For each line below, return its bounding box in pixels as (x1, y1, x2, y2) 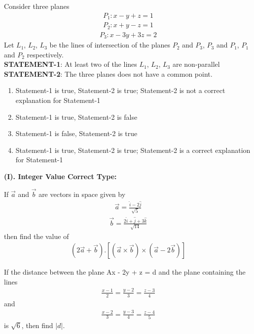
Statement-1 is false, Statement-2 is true (15, 128, 138, 139)
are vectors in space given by (38, 189, 126, 199)
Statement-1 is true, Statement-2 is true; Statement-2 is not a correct (15, 85, 225, 95)
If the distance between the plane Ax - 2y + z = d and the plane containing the (4, 267, 246, 277)
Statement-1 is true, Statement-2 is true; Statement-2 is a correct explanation (15, 144, 251, 155)
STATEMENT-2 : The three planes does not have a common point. (4, 68, 213, 79)
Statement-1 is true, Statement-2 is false (15, 111, 138, 122)
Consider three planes (4, 1, 70, 11)
